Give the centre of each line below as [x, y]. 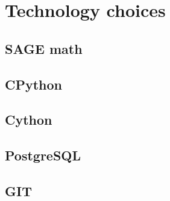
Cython [29, 120]
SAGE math [44, 48]
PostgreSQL [43, 155]
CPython [34, 84]
